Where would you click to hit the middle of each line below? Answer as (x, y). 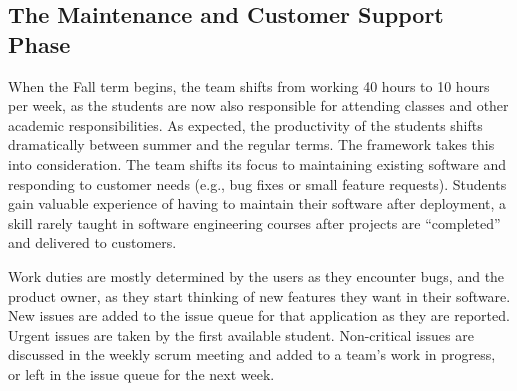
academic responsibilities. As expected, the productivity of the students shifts (245, 124)
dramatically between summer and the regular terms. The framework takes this (251, 144)
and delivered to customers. (92, 242)
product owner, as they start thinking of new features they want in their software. (259, 295)
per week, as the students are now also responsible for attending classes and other (258, 105)
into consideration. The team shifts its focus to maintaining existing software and (257, 163)
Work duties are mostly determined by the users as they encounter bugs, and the (256, 275)
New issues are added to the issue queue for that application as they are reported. (259, 315)
